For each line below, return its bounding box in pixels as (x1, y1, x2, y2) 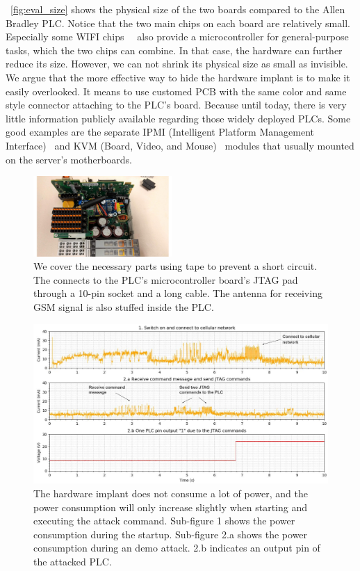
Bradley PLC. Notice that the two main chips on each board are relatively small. (6, 15, 350, 30)
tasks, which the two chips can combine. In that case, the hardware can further (6, 42, 343, 57)
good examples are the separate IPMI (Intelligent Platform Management (6, 124, 314, 139)
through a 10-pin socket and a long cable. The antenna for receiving (33, 286, 322, 300)
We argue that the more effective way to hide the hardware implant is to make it (6, 70, 350, 84)
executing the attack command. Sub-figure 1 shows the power (33, 513, 295, 528)
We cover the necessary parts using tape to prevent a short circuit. (33, 259, 318, 273)
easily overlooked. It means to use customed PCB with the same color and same (6, 83, 347, 98)
